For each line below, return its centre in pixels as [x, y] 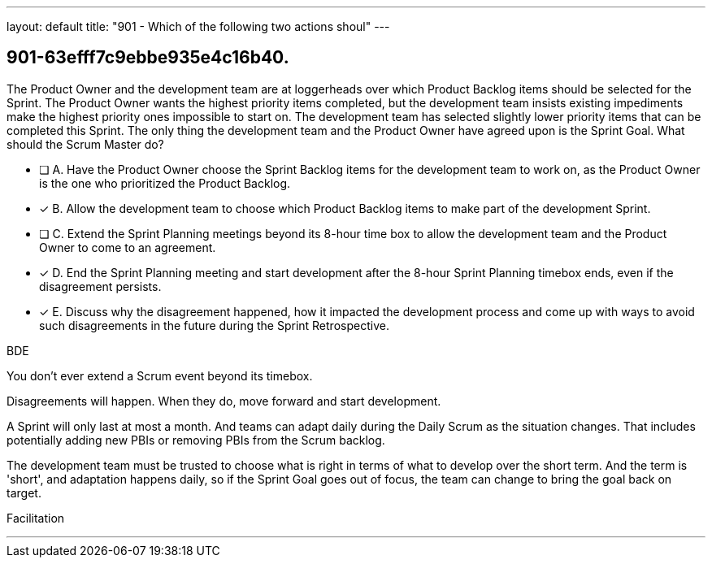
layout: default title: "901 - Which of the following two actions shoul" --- [198, 26]
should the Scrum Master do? [85, 144]
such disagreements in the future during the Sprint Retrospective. [214, 325]
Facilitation [36, 518]
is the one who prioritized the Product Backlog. [165, 183]
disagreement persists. [100, 286]
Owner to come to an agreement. [128, 247]
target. [24, 492]
